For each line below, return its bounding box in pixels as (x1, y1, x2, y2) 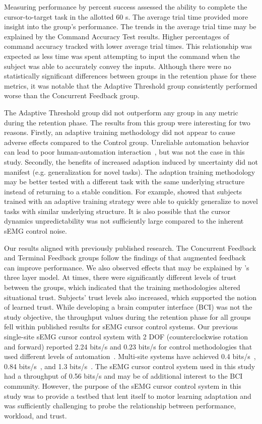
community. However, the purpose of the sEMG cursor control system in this (4, 380, 241, 391)
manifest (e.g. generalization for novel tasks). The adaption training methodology (4, 166, 255, 177)
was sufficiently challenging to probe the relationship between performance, (4, 400, 236, 411)
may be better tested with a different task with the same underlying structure (4, 176, 245, 187)
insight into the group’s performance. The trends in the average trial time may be (4, 21, 256, 32)
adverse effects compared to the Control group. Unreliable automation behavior (4, 136, 249, 147)
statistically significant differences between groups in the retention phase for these (4, 70, 256, 81)
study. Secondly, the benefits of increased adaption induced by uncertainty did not (4, 156, 258, 167)
